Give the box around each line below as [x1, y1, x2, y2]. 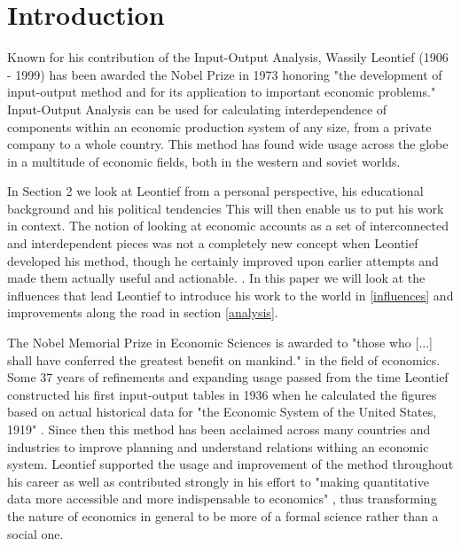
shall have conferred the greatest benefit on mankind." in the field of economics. [7, 350, 441, 369]
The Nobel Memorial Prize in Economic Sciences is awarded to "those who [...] [7, 333, 433, 352]
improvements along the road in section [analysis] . [7, 303, 278, 322]
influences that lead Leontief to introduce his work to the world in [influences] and [7, 285, 454, 304]
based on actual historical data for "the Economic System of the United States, [7, 402, 437, 421]
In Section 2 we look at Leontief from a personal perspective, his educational [7, 182, 424, 200]
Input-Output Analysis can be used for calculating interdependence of [7, 99, 387, 118]
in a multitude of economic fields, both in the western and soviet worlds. [7, 152, 401, 170]
